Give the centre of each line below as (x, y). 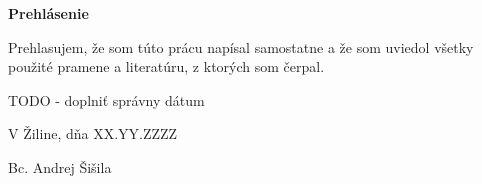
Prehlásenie (48, 13)
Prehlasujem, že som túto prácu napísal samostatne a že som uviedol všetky (241, 46)
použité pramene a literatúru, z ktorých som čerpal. (166, 66)
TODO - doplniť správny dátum (106, 99)
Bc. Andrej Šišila (60, 166)
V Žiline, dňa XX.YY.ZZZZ (93, 133)
